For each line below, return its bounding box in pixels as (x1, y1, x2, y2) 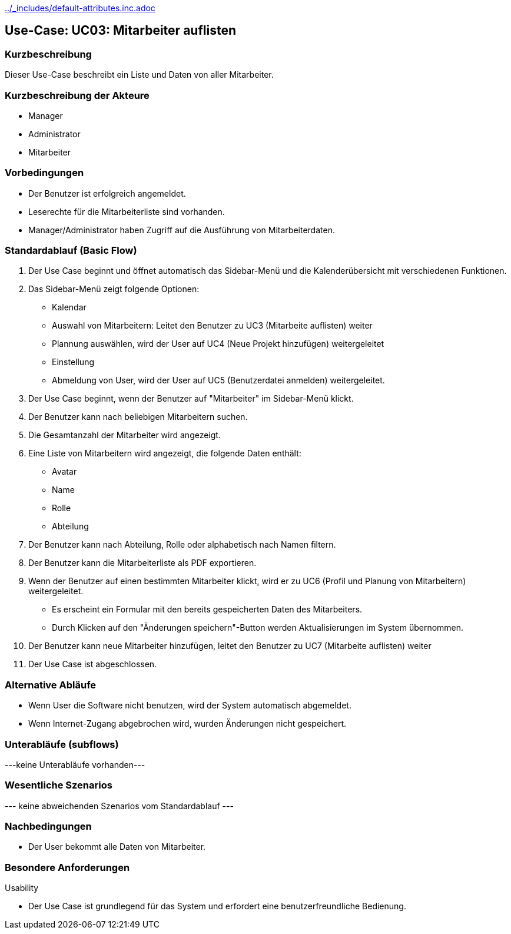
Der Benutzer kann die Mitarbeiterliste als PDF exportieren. (28, 558, 257, 568)
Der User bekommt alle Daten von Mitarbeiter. (28, 842, 206, 852)
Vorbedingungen (5, 167, 84, 179)
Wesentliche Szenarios (5, 779, 112, 791)
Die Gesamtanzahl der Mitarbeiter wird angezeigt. (28, 430, 221, 440)
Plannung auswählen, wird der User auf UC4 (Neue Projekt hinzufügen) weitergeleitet (52, 339, 384, 349)
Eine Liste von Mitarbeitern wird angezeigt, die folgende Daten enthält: (28, 448, 301, 459)
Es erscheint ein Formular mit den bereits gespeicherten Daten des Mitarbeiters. (52, 604, 363, 615)
